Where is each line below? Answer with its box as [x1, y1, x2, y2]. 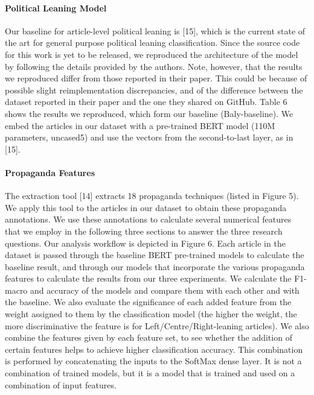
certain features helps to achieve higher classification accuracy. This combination [5, 343, 303, 355]
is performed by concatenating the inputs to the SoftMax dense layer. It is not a [5, 355, 302, 367]
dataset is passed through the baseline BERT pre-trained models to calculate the [5, 248, 304, 261]
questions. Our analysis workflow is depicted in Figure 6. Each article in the [5, 236, 286, 249]
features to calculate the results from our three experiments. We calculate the [5, 272, 292, 285]
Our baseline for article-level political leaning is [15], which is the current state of [5, 24, 306, 37]
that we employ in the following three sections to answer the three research [5, 224, 283, 237]
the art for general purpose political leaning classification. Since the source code [5, 36, 300, 49]
